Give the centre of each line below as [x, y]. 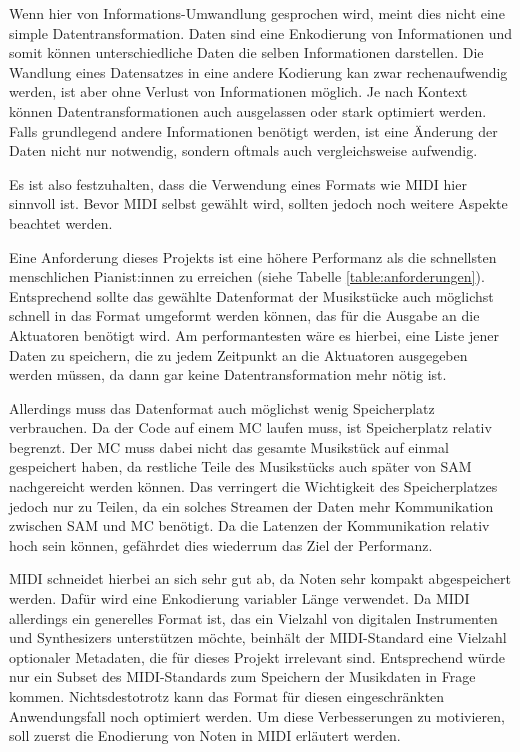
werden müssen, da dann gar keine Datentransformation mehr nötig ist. [228, 374]
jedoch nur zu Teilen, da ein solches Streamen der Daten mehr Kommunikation [251, 505]
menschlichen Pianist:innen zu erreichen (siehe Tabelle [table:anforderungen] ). [247, 276]
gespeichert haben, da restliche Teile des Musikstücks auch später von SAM [240, 466]
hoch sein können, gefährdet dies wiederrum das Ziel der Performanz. [221, 544]
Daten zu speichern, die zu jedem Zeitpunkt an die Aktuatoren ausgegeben [238, 354]
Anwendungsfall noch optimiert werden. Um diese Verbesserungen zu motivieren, [257, 715]
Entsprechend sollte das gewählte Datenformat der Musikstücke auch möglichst [251, 295]
